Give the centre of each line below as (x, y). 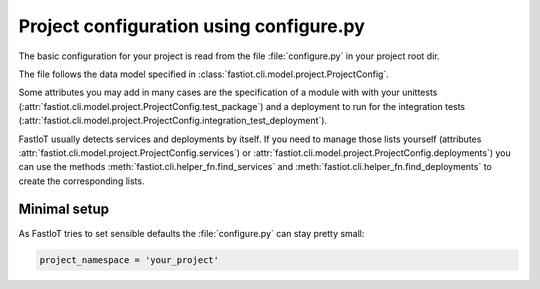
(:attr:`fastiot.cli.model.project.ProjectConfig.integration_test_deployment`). (173, 121)
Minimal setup (64, 209)
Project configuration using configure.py (191, 26)
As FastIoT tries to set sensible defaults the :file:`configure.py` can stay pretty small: (191, 233)
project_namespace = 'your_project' (129, 259)
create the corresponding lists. (81, 181)
